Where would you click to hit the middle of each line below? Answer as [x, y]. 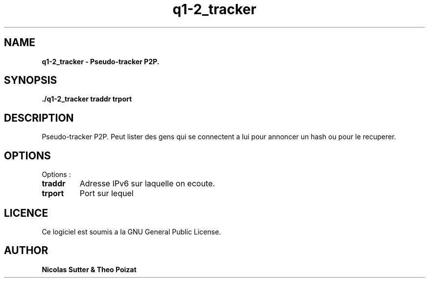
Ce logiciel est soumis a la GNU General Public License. [131, 231]
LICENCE [26, 213]
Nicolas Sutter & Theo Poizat [89, 269]
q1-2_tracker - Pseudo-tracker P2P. [101, 61]
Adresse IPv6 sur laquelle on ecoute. [147, 184]
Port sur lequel [107, 193]
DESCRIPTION [39, 118]
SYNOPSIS [31, 80]
